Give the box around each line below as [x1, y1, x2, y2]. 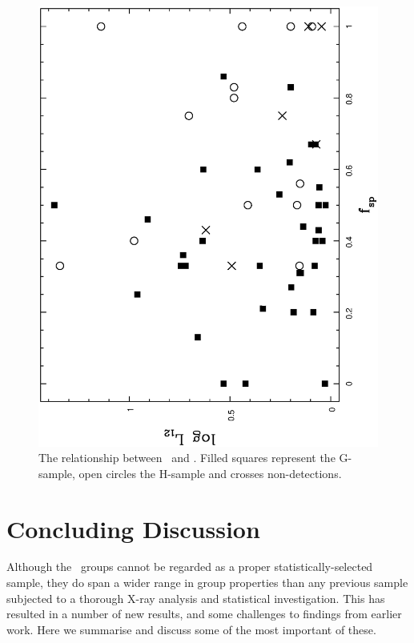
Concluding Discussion [6, 512, 260, 545]
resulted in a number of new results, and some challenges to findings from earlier [6, 605, 402, 622]
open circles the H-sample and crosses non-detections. [78, 464, 342, 481]
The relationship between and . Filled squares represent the [38, 449, 336, 466]
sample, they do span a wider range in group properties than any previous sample [6, 574, 408, 591]
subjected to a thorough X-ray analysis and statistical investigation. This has [6, 589, 385, 606]
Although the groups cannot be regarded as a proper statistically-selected [6, 558, 373, 575]
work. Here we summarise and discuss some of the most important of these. [6, 621, 376, 637]
